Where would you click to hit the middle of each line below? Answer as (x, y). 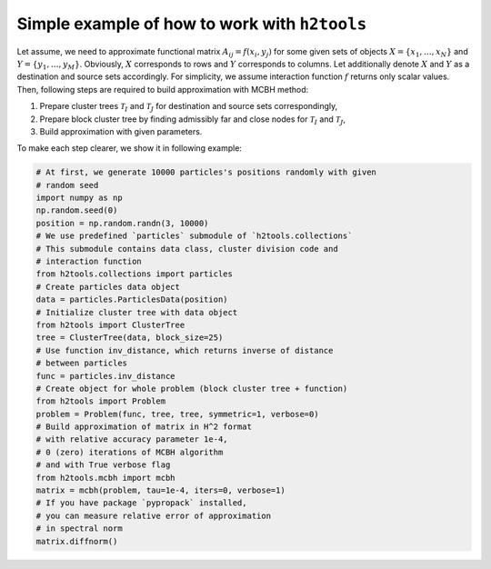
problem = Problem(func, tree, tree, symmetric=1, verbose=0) (177, 414)
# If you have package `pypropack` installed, (141, 503)
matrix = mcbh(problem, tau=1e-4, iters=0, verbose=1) (160, 490)
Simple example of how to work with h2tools (192, 24)
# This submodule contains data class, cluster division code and (187, 249)
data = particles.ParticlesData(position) (132, 299)
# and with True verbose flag (103, 465)
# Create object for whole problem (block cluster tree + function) (192, 388)
